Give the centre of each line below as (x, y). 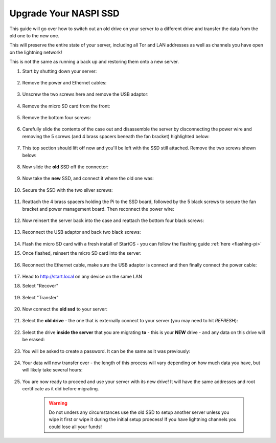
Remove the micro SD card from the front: (66, 106)
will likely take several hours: (52, 370)
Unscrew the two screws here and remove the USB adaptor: (85, 94)
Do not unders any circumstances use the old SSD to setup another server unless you (139, 412)
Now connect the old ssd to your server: (65, 309)
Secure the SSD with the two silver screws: (67, 190)
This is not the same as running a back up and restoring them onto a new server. (94, 62)
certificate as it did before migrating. (61, 389)
